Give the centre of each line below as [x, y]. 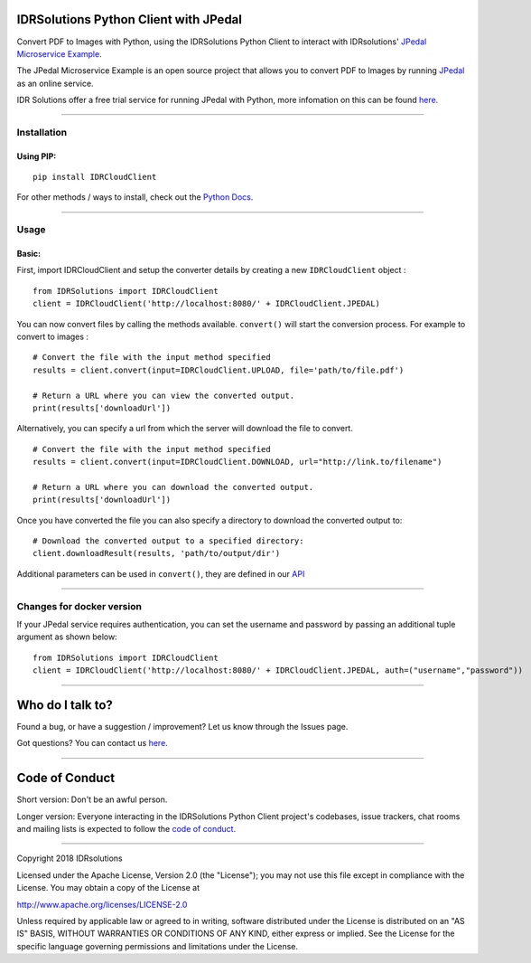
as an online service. [55, 83]
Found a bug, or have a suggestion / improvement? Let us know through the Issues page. [182, 727]
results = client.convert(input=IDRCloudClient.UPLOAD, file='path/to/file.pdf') [219, 370]
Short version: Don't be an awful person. [92, 799]
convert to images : [53, 336]
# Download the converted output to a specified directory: [168, 541]
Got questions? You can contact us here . [93, 743]
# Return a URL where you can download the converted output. [173, 487]
